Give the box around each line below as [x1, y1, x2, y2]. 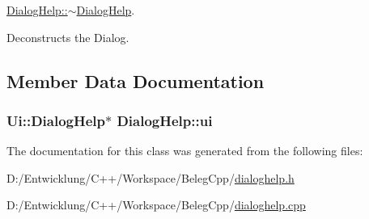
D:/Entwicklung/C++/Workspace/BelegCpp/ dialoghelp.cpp [6, 196, 306, 213]
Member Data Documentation [6, 68, 265, 93]
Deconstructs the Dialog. [6, 28, 129, 45]
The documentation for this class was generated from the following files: [6, 142, 363, 159]
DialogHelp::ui [117, 110, 213, 130]
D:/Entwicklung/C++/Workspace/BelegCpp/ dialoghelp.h [6, 169, 295, 186]
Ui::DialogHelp [6, 110, 105, 130]
